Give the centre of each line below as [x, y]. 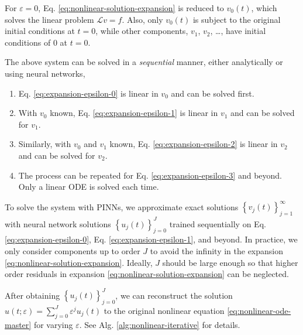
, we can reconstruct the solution [174, 295]
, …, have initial [238, 31]
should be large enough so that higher [230, 262]
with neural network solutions [58, 223]
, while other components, [142, 31]
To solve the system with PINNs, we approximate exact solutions [122, 206]
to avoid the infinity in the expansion [217, 250]
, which [264, 8]
